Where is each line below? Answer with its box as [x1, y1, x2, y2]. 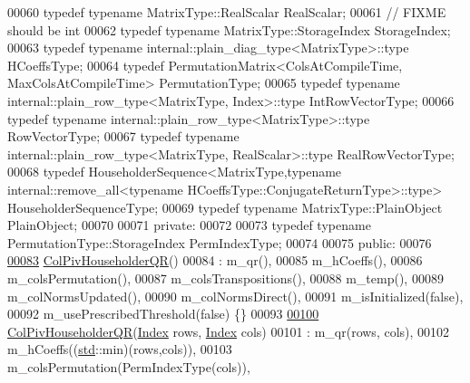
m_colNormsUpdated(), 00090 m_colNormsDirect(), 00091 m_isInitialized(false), [7, 286, 464, 305]
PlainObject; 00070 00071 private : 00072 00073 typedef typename [7, 215, 371, 235]
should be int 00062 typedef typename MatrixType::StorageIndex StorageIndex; [7, 20, 451, 39]
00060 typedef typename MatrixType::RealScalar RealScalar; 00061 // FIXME [7, 3, 446, 21]
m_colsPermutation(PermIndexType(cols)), [7, 357, 250, 376]
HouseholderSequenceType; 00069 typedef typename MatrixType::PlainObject [7, 197, 443, 216]
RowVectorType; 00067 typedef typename [7, 127, 240, 146]
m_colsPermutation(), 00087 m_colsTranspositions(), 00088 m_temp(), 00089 [7, 268, 444, 287]
